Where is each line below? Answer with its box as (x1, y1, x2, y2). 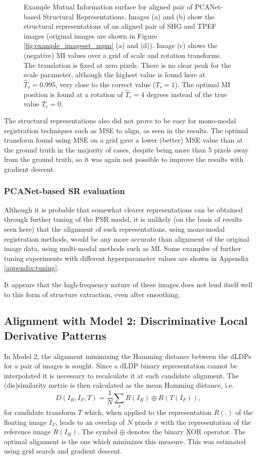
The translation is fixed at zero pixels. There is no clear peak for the (24, 59, 231, 70)
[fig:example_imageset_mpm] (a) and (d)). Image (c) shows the (24, 40, 217, 51)
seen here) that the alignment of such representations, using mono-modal (4, 223, 225, 234)
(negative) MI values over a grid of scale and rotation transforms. (24, 50, 222, 60)
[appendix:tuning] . (4, 262, 59, 273)
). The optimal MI (174, 79, 230, 89)
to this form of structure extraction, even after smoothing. (4, 289, 180, 299)
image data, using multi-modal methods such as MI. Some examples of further (4, 243, 241, 254)
